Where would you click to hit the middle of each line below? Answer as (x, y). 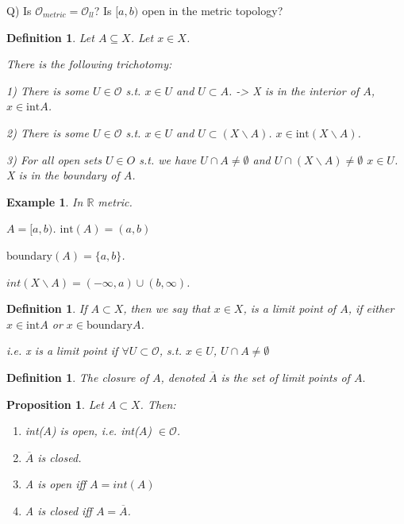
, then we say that (167, 308)
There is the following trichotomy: (89, 64)
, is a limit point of (290, 308)
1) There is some (48, 90)
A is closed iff (58, 510)
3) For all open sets (54, 159)
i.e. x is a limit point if (62, 351)
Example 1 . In (45, 201)
